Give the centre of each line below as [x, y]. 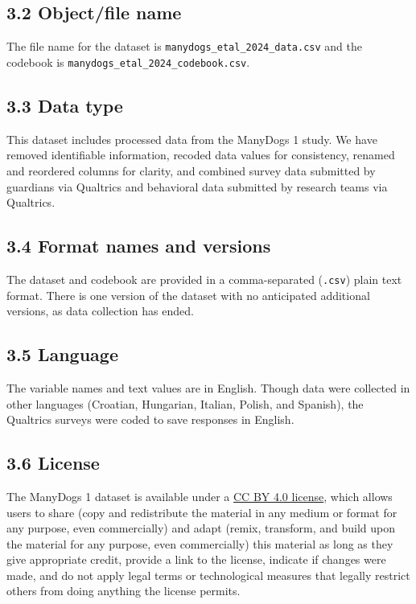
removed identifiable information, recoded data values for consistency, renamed [201, 155]
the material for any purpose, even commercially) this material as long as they [200, 543]
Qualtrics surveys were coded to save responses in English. [150, 419]
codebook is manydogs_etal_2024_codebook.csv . [128, 62]
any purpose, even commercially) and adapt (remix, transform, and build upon [201, 528]
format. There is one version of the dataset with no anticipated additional [188, 295]
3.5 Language [62, 354]
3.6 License [53, 463]
